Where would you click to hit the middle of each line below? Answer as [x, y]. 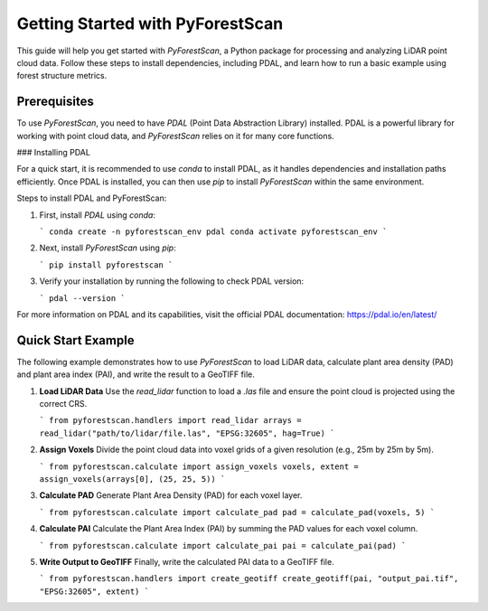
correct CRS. [63, 404]
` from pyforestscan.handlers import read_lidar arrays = [170, 421]
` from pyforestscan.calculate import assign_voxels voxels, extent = [199, 466]
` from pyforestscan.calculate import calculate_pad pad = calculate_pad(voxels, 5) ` [237, 512]
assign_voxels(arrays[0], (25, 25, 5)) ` [132, 479]
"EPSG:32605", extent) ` [94, 591]
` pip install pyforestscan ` [106, 265]
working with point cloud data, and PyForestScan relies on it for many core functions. [175, 136]
